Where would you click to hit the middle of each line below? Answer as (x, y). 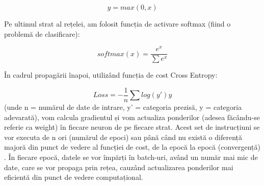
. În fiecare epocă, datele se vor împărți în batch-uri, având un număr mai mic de (131, 157)
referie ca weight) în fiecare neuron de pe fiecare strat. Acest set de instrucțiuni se (132, 127)
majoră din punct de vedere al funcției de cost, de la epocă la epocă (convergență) (133, 147)
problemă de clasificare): (42, 33)
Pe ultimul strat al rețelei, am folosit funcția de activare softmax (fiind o (117, 24)
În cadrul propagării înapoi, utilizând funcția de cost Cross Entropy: (111, 75)
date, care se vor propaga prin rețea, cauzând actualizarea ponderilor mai (119, 167)
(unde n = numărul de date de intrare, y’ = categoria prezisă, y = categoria (123, 107)
